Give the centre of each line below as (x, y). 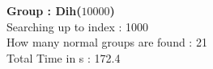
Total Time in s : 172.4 (64, 57)
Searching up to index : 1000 (78, 26)
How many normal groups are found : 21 (107, 42)
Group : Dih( (44, 10)
